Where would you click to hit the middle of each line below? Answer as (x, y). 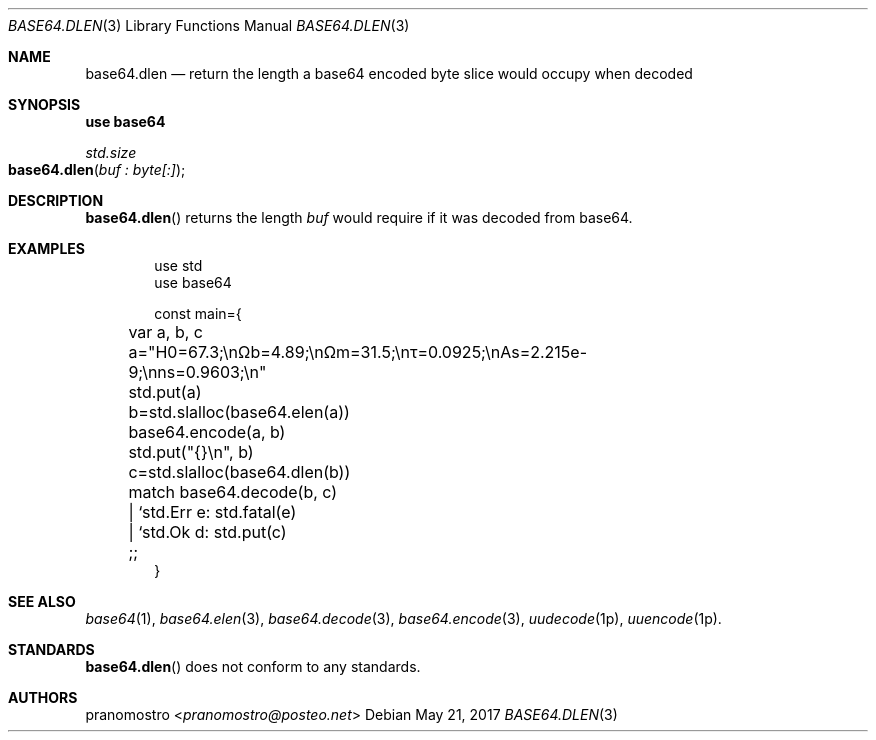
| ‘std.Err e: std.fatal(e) (212, 512)
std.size (111, 152)
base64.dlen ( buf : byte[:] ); (97, 169)
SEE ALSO (42, 601)
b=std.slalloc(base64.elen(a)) (239, 412)
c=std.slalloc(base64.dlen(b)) (239, 472)
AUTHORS (43, 697)
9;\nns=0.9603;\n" (197, 372)
